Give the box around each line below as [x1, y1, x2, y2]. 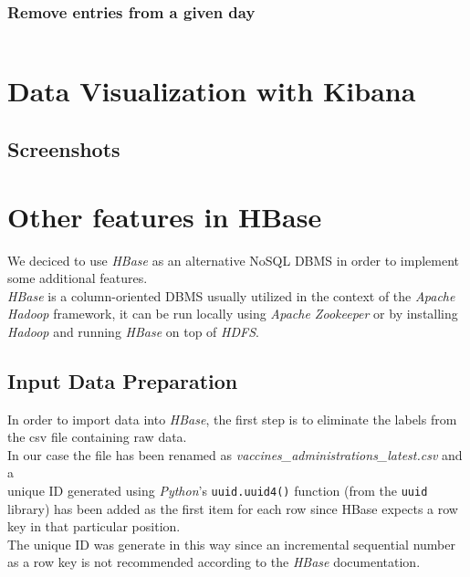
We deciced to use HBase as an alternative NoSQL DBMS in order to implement [7, 250, 460, 269]
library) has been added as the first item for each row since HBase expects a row [7, 498, 458, 518]
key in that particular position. [7, 517, 181, 536]
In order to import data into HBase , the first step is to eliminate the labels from [7, 409, 457, 428]
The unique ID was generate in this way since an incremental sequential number [7, 534, 455, 553]
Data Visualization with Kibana [7, 72, 416, 110]
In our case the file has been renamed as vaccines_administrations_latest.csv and [7, 445, 463, 464]
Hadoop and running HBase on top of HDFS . [7, 321, 259, 341]
